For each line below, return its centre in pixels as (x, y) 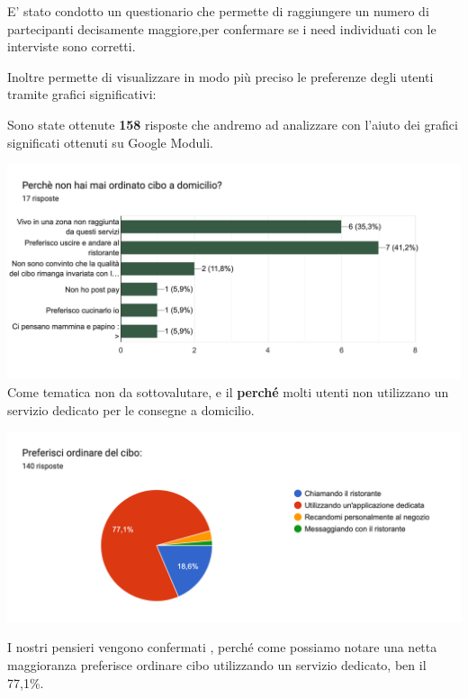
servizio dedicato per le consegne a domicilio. (131, 409)
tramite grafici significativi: (82, 94)
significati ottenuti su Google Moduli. (110, 142)
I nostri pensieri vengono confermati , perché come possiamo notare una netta (222, 647)
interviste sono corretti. (72, 46)
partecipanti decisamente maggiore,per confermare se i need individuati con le (222, 28)
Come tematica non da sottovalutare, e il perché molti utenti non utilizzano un (228, 391)
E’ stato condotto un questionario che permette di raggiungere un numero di (218, 11)
